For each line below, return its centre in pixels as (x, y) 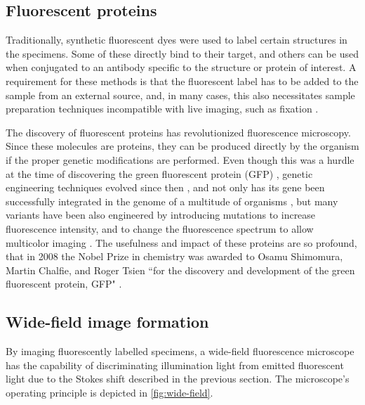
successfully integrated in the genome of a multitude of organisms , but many (172, 201)
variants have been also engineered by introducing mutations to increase (161, 215)
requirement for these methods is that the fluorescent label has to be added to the (182, 81)
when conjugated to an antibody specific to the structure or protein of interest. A (181, 67)
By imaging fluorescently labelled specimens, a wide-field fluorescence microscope (180, 351)
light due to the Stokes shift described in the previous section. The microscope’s (178, 379)
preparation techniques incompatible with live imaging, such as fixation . (162, 109)
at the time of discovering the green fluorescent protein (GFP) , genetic (159, 173)
